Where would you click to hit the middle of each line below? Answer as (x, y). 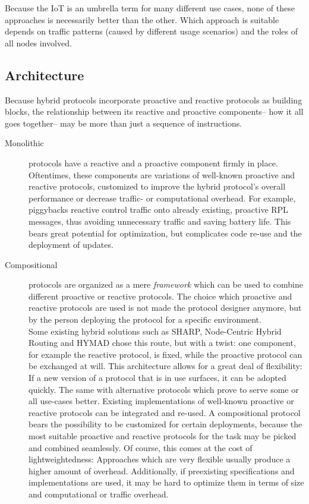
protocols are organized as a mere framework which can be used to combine (166, 284)
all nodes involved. (38, 42)
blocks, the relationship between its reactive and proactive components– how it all (154, 111)
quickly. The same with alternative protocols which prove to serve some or (164, 389)
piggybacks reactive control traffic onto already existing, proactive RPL (158, 210)
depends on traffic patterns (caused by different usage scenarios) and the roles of (152, 31)
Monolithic (24, 143)
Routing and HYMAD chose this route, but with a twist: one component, (162, 343)
